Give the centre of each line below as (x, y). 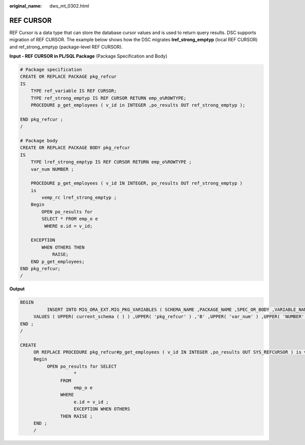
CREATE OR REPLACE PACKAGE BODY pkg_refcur (75, 148)
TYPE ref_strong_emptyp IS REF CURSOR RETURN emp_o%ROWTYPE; (109, 98)
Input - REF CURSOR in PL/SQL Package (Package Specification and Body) (88, 56)
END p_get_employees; (58, 261)
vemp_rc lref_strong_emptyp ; (79, 198)
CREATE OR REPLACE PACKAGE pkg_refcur (68, 77)
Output (17, 289)
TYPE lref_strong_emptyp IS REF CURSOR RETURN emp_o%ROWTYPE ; (111, 162)
